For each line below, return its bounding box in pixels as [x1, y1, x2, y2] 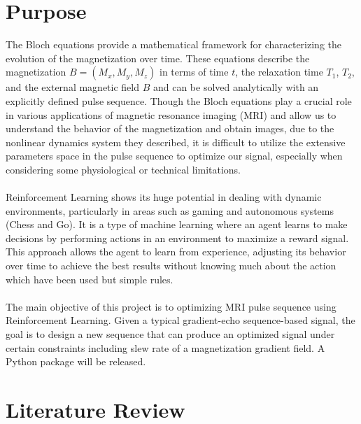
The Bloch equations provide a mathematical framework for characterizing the [6, 37, 341, 52]
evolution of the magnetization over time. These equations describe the [6, 50, 310, 65]
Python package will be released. [6, 354, 146, 369]
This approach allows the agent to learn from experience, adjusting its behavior [6, 244, 346, 259]
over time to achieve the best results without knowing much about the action [6, 258, 337, 273]
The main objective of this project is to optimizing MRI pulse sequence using [6, 299, 337, 313]
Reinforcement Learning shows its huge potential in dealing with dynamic [6, 190, 322, 204]
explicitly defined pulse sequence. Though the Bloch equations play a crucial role [6, 93, 352, 108]
